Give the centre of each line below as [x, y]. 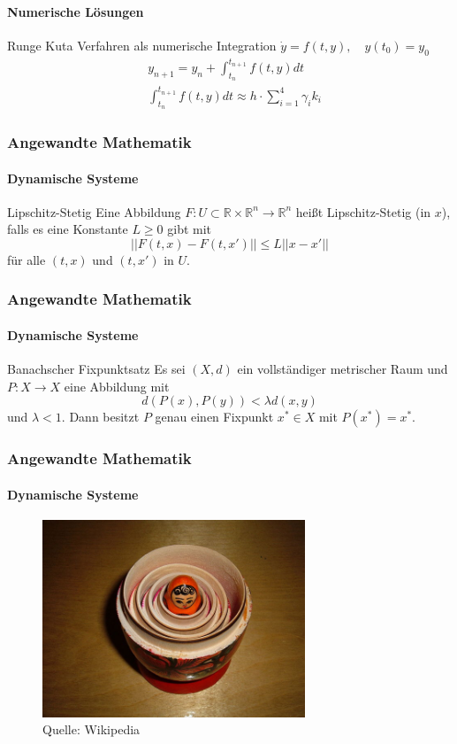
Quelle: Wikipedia [91, 729]
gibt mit [190, 229]
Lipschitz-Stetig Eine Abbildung [94, 211]
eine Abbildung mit [117, 386]
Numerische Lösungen [76, 11]
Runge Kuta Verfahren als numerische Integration [142, 45]
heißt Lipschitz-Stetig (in [363, 211]
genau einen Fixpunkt [214, 417]
